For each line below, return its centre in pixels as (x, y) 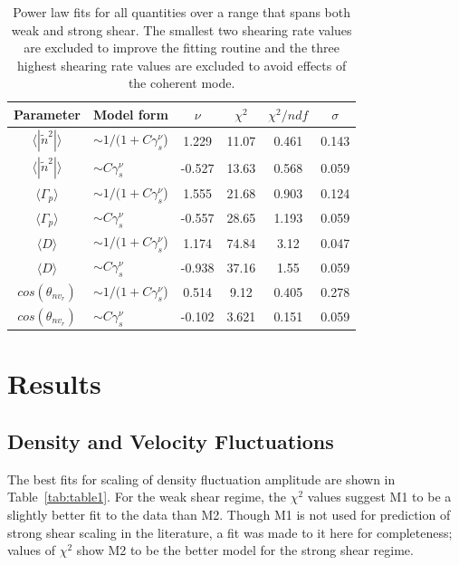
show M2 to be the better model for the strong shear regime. (245, 550)
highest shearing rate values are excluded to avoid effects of (182, 65)
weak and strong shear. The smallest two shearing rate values (182, 29)
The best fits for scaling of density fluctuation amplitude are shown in (201, 479)
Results (54, 383)
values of (31, 550)
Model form (130, 114)
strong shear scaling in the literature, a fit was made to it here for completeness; (230, 532)
